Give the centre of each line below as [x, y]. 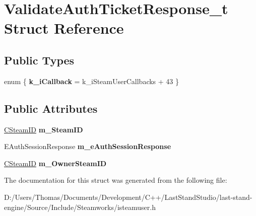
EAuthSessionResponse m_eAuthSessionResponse [88, 146]
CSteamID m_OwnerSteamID [55, 163]
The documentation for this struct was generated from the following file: [116, 180]
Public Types [39, 60]
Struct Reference [64, 28]
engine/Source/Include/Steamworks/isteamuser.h [80, 207]
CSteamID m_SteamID [44, 129]
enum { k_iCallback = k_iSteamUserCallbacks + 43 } [92, 81]
